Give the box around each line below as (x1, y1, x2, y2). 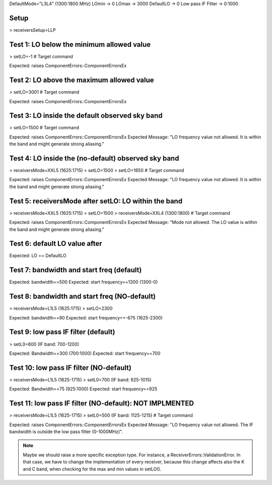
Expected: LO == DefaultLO (9, 253, 66, 259)
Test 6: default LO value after (9, 239, 103, 248)
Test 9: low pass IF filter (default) (9, 328, 115, 337)
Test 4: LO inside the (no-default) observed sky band (9, 154, 179, 163)
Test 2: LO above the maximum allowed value (9, 76, 154, 85)
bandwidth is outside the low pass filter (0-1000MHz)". (9, 428, 123, 435)
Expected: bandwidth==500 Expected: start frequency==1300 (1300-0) (9, 279, 158, 285)
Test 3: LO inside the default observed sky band (9, 111, 163, 120)
